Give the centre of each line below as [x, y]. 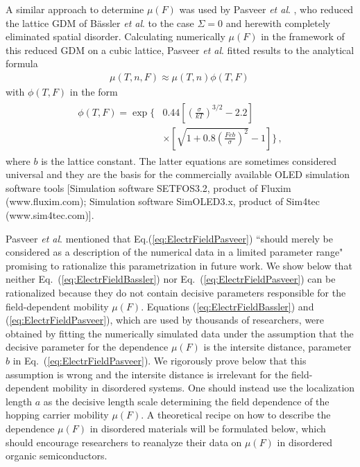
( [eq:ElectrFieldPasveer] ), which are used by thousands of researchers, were [165, 320]
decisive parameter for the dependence [87, 347]
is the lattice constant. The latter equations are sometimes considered [189, 160]
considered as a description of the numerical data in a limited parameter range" [174, 252]
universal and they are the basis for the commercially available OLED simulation [178, 174]
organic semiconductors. [57, 456]
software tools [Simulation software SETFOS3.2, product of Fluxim [148, 187]
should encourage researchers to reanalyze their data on [124, 442]
